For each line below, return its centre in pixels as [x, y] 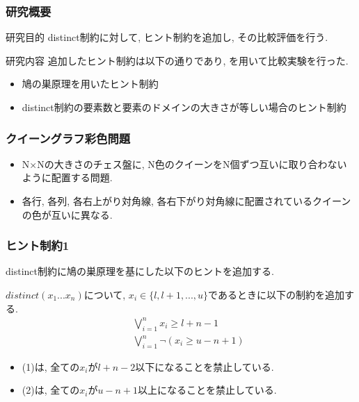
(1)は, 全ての [51, 366]
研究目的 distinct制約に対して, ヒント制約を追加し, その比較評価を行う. [167, 37]
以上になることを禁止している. [207, 390]
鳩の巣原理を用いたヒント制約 [90, 84]
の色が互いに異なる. [67, 214]
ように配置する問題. [67, 177]
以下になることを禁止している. [205, 366]
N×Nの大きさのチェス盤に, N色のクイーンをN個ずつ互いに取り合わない [184, 164]
